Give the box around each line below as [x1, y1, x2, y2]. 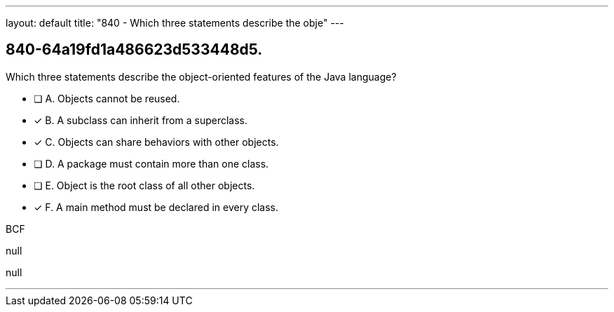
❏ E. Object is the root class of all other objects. [34, 179, 255, 191]
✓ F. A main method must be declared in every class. [34, 201, 279, 213]
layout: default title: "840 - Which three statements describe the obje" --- [6, 17, 344, 29]
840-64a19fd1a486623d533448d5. [6, 41, 263, 59]
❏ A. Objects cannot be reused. [34, 92, 180, 104]
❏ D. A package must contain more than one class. [34, 157, 269, 170]
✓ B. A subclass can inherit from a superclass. [34, 114, 247, 126]
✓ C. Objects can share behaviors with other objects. [34, 135, 279, 148]
